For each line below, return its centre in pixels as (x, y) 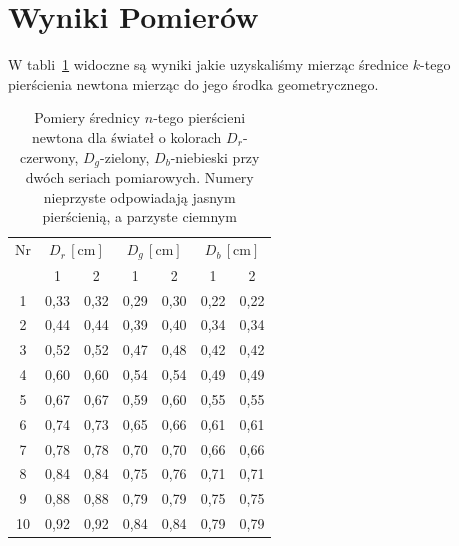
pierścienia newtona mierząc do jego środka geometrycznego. (193, 83)
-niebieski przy (215, 156)
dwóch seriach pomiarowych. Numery (139, 176)
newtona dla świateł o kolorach (126, 136)
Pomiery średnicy (87, 117)
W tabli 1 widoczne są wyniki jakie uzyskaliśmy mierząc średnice (208, 64)
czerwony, (49, 156)
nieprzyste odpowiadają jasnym (139, 196)
